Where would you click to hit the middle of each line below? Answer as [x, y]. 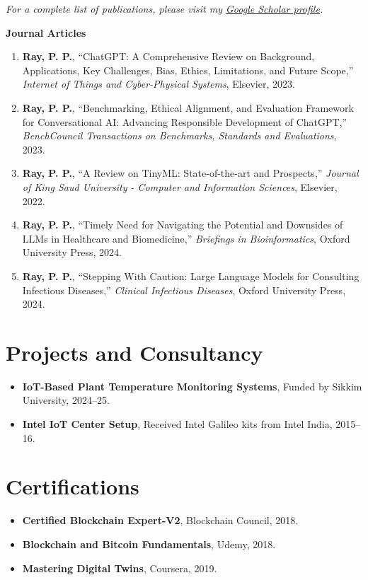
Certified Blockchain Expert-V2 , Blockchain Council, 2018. [160, 520]
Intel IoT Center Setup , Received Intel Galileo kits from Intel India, [177, 424]
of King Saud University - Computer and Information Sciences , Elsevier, [180, 186]
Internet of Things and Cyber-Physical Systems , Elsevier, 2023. [159, 84]
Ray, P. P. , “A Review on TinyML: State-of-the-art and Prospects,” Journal [190, 173]
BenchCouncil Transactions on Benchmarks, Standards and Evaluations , [179, 135]
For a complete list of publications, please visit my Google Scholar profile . [165, 8]
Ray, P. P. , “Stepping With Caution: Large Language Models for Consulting [191, 275]
